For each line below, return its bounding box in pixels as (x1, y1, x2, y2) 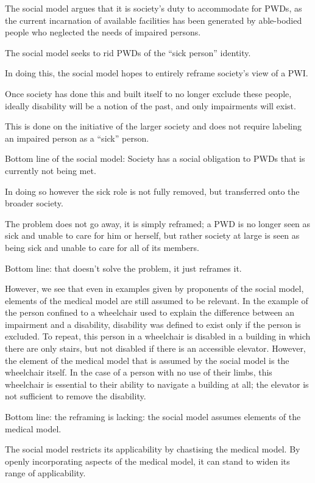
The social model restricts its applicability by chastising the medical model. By (5, 443, 300, 456)
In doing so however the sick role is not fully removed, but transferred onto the (5, 184, 300, 197)
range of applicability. (5, 467, 86, 479)
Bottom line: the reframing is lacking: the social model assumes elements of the (5, 410, 301, 423)
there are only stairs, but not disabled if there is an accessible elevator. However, (5, 342, 306, 355)
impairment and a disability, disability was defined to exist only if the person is (5, 318, 301, 330)
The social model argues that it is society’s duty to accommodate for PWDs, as (5, 2, 302, 14)
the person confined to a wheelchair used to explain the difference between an (5, 306, 295, 319)
